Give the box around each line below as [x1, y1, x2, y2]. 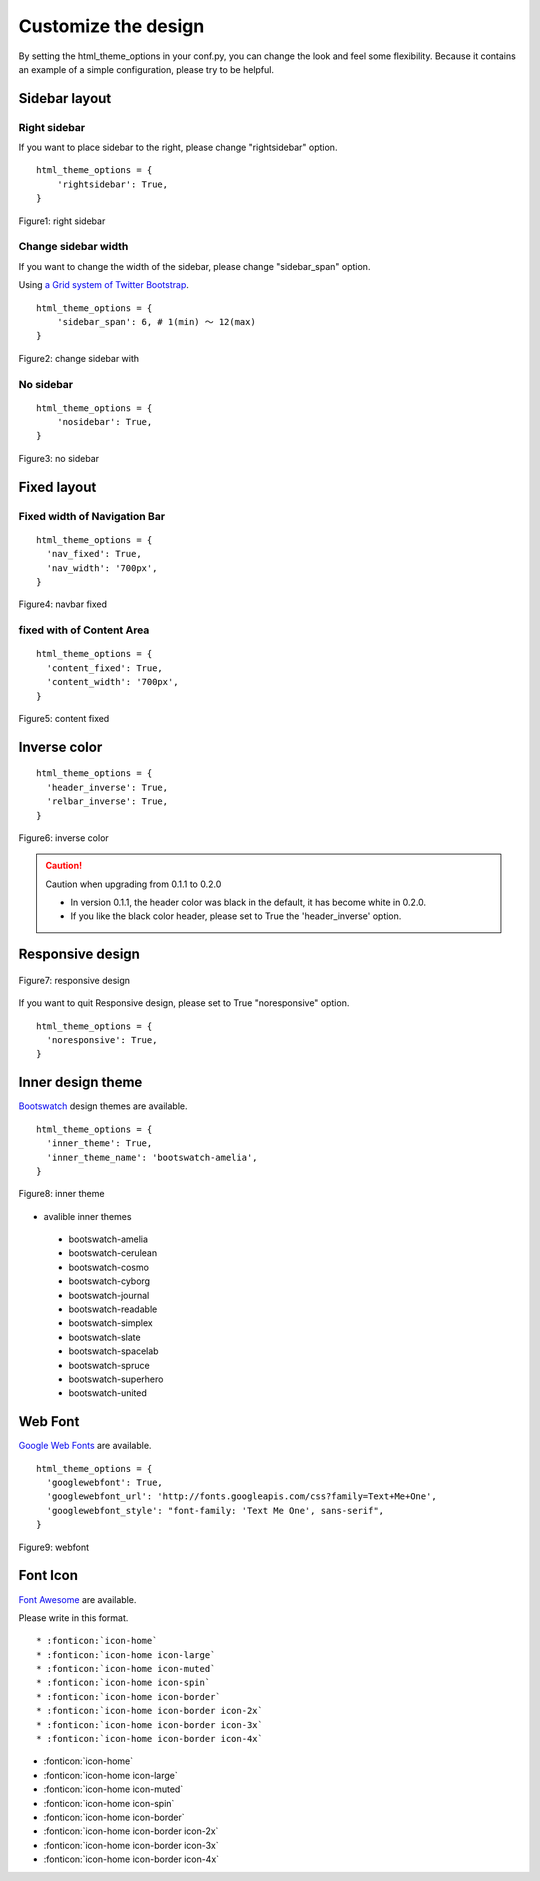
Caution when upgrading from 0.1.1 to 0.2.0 [45, 878, 222, 890]
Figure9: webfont [18, 1541, 90, 1553]
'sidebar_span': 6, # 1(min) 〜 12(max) [56, 316, 257, 327]
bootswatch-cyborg [68, 1275, 150, 1287]
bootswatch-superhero [68, 1373, 164, 1385]
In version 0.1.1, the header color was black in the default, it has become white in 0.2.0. [70, 896, 427, 909]
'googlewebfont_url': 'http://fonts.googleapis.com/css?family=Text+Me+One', [46, 1491, 437, 1502]
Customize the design [18, 15, 205, 37]
